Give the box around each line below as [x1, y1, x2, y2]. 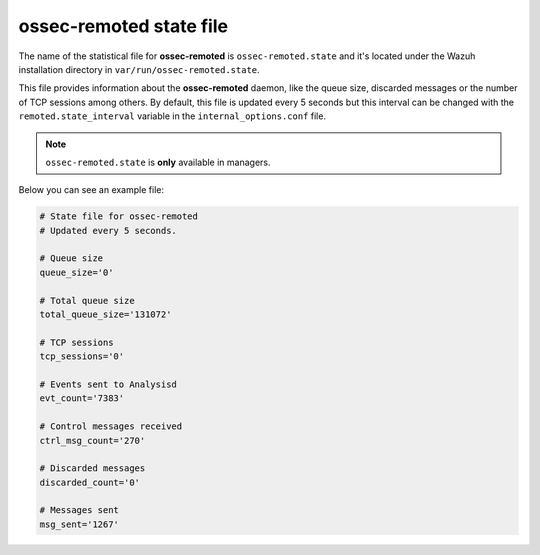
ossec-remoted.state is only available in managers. [45, 156, 271, 168]
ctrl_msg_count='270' [39, 435, 146, 446]
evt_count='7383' [39, 393, 125, 404]
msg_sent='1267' [39, 518, 120, 530]
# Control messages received [39, 421, 183, 432]
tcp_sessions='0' [39, 351, 125, 362]
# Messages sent [39, 505, 120, 516]
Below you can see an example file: [18, 184, 165, 196]
